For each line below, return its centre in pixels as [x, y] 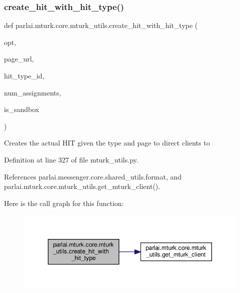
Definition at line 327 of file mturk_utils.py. [71, 159]
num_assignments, [33, 92]
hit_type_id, [24, 75]
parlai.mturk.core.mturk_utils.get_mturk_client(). [82, 186]
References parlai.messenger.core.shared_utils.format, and [93, 176]
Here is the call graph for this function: [64, 203]
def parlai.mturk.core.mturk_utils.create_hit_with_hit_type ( [101, 25]
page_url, [19, 59]
